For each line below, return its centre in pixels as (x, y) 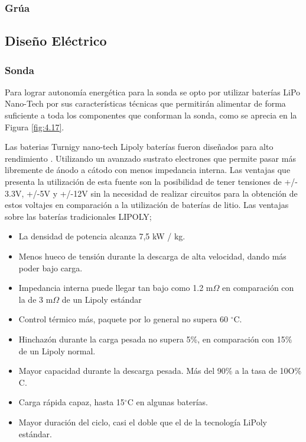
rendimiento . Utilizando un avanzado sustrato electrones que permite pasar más (150, 158)
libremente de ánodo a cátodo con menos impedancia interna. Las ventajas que (148, 170)
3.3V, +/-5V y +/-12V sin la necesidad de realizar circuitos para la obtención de (151, 193)
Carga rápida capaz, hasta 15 (71, 402)
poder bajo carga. (51, 268)
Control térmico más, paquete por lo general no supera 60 (123, 319)
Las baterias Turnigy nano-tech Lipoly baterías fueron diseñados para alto (139, 147)
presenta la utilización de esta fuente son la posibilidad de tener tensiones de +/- (151, 181)
